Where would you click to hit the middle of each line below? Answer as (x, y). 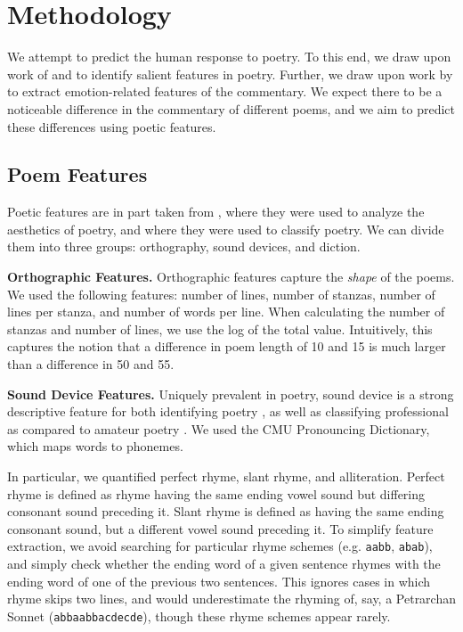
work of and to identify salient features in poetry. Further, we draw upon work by (230, 74)
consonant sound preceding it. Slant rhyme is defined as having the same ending (226, 511)
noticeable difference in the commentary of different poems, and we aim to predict (231, 108)
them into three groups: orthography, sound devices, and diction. (184, 246)
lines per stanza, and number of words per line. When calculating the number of (226, 312)
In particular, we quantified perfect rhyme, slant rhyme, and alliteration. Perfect (226, 476)
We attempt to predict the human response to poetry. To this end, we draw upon (229, 57)
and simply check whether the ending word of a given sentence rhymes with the (224, 564)
